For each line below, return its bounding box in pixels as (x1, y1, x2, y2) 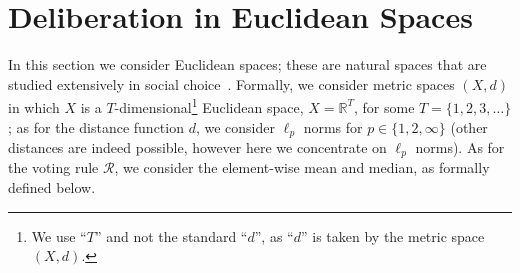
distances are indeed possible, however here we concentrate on (8, 137, 387, 158)
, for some (353, 96, 415, 117)
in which (8, 96, 60, 117)
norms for (303, 116, 363, 137)
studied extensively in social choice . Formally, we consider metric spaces (8, 73, 455, 94)
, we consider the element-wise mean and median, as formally (114, 157, 490, 178)
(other (450, 116, 488, 137)
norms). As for (415, 137, 505, 158)
